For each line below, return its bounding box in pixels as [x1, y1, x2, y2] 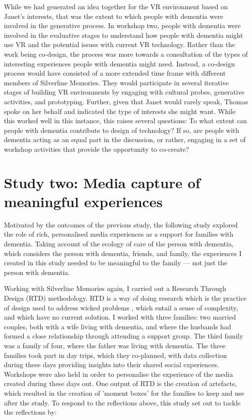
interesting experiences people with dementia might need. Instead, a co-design [4, 58, 235, 68]
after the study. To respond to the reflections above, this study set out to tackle [4, 397, 241, 407]
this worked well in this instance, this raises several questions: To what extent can [4, 115, 247, 126]
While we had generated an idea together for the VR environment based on [4, 1, 228, 11]
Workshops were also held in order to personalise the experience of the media [4, 369, 233, 379]
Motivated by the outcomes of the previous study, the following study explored [4, 219, 238, 229]
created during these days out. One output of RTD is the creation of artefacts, [4, 378, 237, 388]
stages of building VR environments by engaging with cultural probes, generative [4, 87, 245, 97]
